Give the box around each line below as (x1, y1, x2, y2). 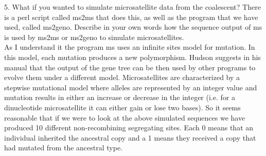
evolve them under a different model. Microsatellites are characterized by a (4, 72, 240, 83)
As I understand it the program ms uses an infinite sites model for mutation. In (4, 42, 255, 52)
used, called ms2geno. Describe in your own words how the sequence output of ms (4, 22, 262, 32)
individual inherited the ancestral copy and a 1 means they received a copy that (4, 132, 256, 143)
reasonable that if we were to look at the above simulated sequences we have (4, 112, 245, 123)
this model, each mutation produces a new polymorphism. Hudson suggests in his (4, 51, 261, 62)
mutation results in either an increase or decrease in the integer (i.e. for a (4, 92, 235, 103)
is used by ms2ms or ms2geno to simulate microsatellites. (4, 31, 184, 42)
